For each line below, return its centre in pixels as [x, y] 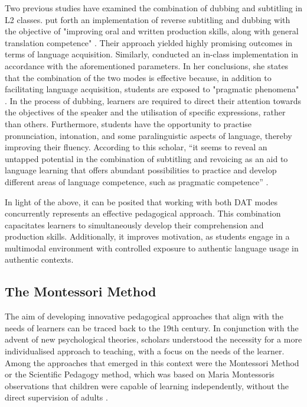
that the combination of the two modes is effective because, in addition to [138, 77]
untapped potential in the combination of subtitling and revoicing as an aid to [146, 158]
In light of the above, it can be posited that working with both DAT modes [141, 201]
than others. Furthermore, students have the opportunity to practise [128, 123]
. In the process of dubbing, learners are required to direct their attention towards [153, 100]
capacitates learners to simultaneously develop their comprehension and [134, 225]
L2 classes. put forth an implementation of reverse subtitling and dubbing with [148, 19]
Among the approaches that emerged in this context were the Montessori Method [152, 362]
